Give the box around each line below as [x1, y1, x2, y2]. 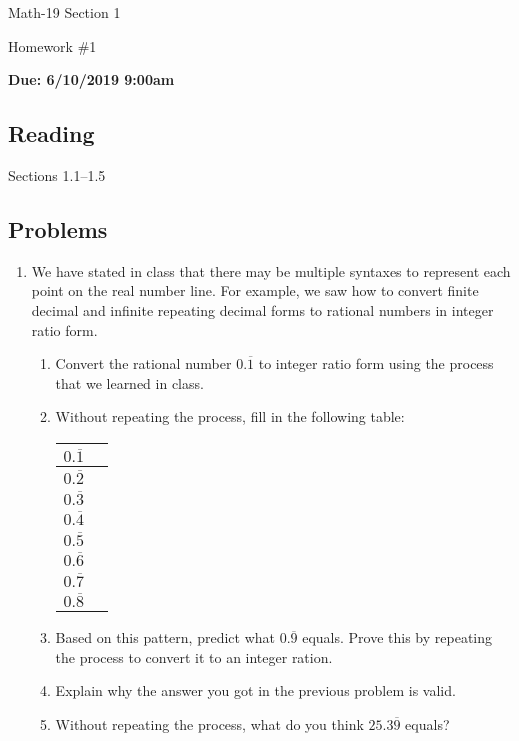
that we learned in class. [55, 372, 204, 393]
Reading [8, 118, 95, 149]
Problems [8, 213, 108, 244]
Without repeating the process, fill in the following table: [55, 406, 405, 427]
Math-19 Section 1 [8, 2, 121, 22]
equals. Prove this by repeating [302, 627, 493, 648]
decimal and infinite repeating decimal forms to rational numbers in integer [31, 299, 494, 320]
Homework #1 [8, 35, 97, 56]
